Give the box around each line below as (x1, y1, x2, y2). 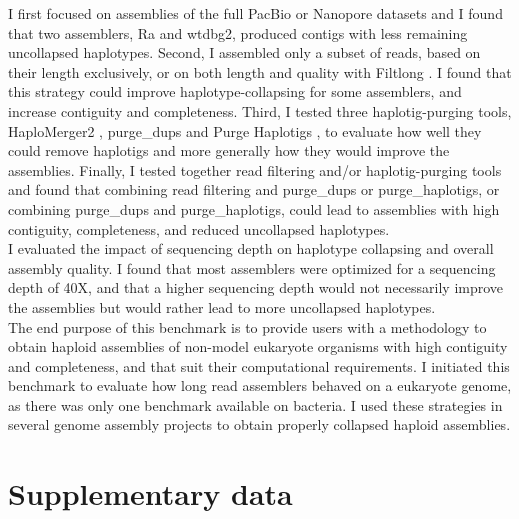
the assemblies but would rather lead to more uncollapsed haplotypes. (8, 296, 436, 317)
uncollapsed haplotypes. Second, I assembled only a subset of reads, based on (8, 42, 481, 63)
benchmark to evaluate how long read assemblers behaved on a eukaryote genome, (8, 375, 512, 396)
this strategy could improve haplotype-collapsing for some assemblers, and (8, 81, 462, 102)
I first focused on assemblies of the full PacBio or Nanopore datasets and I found (8, 3, 503, 23)
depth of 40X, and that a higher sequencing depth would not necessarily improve (8, 277, 504, 298)
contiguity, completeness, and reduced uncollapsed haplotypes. (8, 218, 390, 239)
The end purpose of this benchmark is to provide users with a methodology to (8, 316, 487, 337)
